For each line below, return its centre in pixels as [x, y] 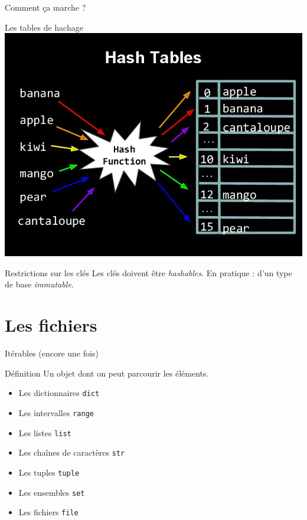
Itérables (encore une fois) [52, 353]
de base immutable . [39, 284]
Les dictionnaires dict [59, 393]
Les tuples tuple [49, 472]
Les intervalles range [56, 412]
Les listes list [45, 432]
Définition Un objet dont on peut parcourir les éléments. [107, 373]
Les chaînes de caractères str [72, 452]
